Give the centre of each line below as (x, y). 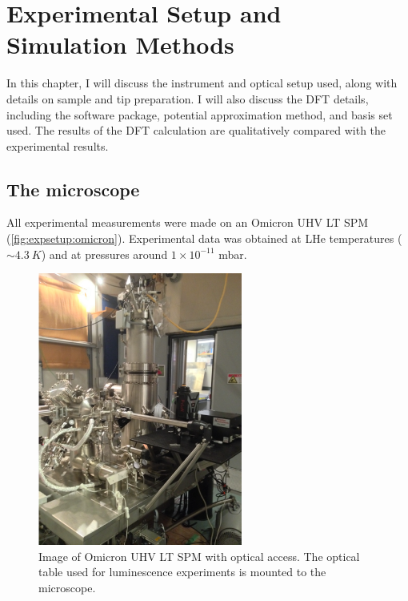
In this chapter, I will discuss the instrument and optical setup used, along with (202, 83)
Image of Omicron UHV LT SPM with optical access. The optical (199, 556)
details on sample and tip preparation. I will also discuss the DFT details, (188, 98)
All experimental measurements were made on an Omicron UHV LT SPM (188, 222)
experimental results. (58, 145)
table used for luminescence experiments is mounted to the (182, 572)
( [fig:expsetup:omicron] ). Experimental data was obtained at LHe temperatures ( (204, 238)
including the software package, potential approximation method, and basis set (200, 114)
